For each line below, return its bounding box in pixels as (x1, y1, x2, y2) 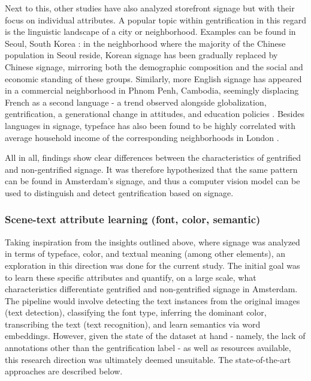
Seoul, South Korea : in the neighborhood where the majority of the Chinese (5, 37, 286, 49)
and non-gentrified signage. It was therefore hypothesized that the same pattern (5, 163, 298, 175)
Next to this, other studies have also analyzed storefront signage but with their (5, 2, 295, 14)
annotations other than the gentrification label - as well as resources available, (5, 341, 291, 354)
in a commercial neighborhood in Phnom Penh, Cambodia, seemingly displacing (5, 84, 299, 97)
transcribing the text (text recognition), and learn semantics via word (5, 317, 261, 330)
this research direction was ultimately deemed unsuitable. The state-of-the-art (5, 353, 291, 365)
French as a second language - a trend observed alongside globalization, (5, 95, 267, 108)
